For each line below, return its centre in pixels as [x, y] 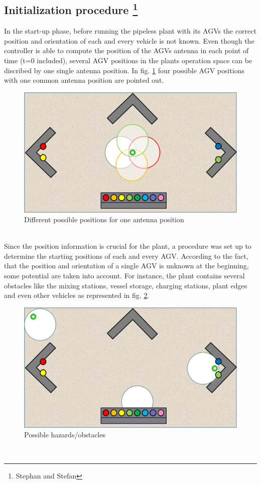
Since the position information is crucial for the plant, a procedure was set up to [128, 246]
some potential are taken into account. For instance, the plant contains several [124, 276]
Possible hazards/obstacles [65, 435]
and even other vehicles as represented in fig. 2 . [77, 295]
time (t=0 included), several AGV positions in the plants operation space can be [128, 60]
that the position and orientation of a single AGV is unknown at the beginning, [126, 266]
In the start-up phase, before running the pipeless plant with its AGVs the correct [130, 31]
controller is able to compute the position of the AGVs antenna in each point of [126, 50]
